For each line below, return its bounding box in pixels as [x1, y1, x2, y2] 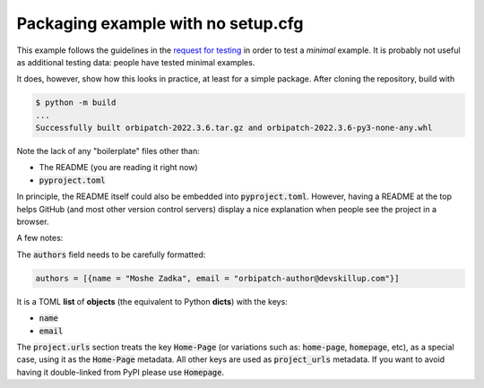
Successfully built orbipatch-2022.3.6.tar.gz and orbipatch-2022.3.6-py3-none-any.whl [35, 123, 433, 134]
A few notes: [16, 233, 64, 244]
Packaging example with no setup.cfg [16, 13, 304, 33]
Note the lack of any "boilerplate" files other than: [16, 146, 201, 157]
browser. [16, 216, 49, 228]
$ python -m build [35, 98, 117, 108]
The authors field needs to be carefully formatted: [16, 249, 206, 260]
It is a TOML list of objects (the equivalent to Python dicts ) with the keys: [16, 296, 289, 306]
